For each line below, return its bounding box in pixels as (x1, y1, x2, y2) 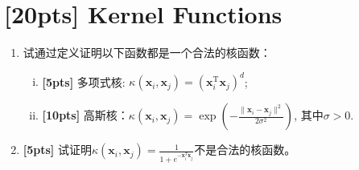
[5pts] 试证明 (23, 141, 93, 158)
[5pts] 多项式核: (42, 73, 126, 90)
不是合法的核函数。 (194, 141, 296, 158)
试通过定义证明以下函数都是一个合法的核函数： (23, 44, 271, 61)
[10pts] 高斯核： (42, 107, 129, 123)
